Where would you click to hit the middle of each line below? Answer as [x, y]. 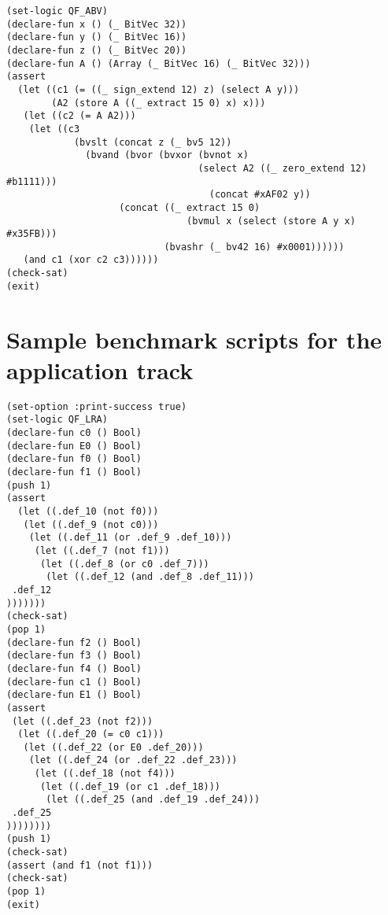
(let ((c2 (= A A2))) [79, 116]
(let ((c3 [54, 129]
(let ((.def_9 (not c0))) [91, 524]
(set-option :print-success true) [97, 406]
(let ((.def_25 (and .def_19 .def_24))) [153, 800]
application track [100, 369]
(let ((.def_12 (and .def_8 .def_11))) [150, 577]
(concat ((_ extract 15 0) [190, 207]
